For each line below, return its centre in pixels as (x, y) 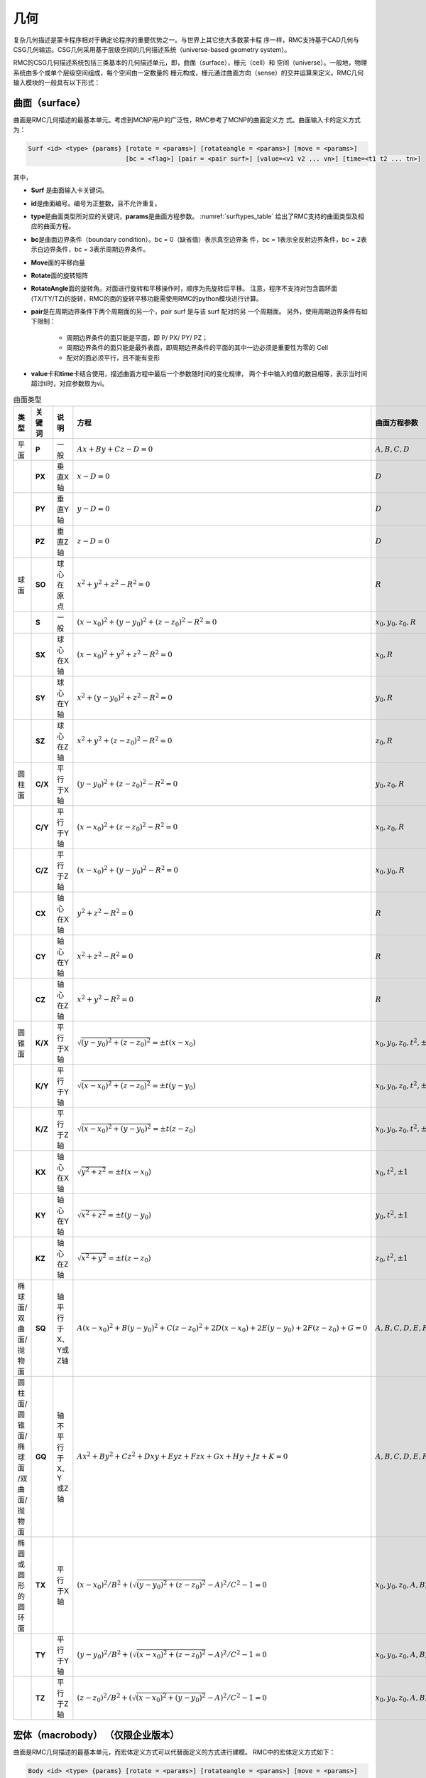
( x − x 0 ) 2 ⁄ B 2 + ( (105, 1585)
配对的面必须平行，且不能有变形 (113, 357)
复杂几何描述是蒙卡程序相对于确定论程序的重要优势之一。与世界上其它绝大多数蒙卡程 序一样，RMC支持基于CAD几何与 (186, 40)
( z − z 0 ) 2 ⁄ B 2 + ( (104, 1697)
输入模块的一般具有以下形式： (57, 82)
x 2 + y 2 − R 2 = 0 (105, 999)
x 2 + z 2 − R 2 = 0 (105, 955)
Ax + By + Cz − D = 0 (115, 449)
